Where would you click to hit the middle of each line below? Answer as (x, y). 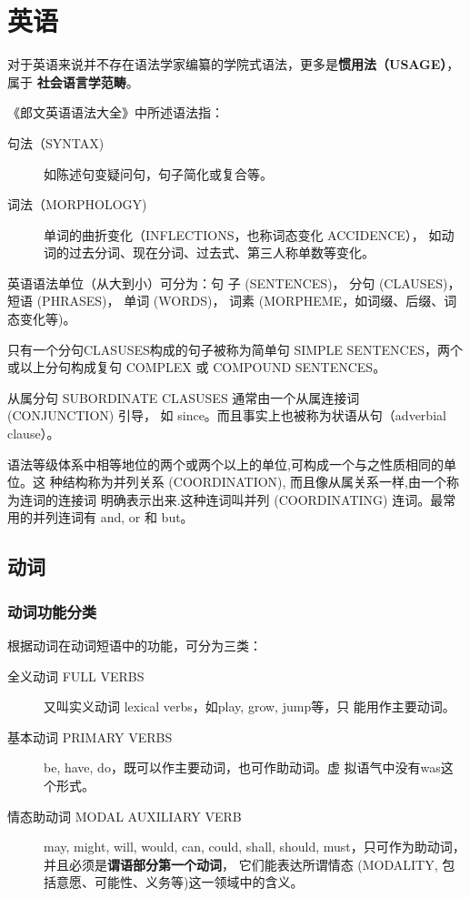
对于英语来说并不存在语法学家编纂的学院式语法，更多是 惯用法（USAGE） (227, 64)
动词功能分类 (52, 611)
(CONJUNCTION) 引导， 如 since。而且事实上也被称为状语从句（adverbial (227, 415)
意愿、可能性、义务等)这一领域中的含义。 (180, 882)
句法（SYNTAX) (56, 142)
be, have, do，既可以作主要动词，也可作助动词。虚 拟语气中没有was (242, 767)
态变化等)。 (42, 319)
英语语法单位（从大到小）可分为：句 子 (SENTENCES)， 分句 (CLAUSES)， (234, 283)
